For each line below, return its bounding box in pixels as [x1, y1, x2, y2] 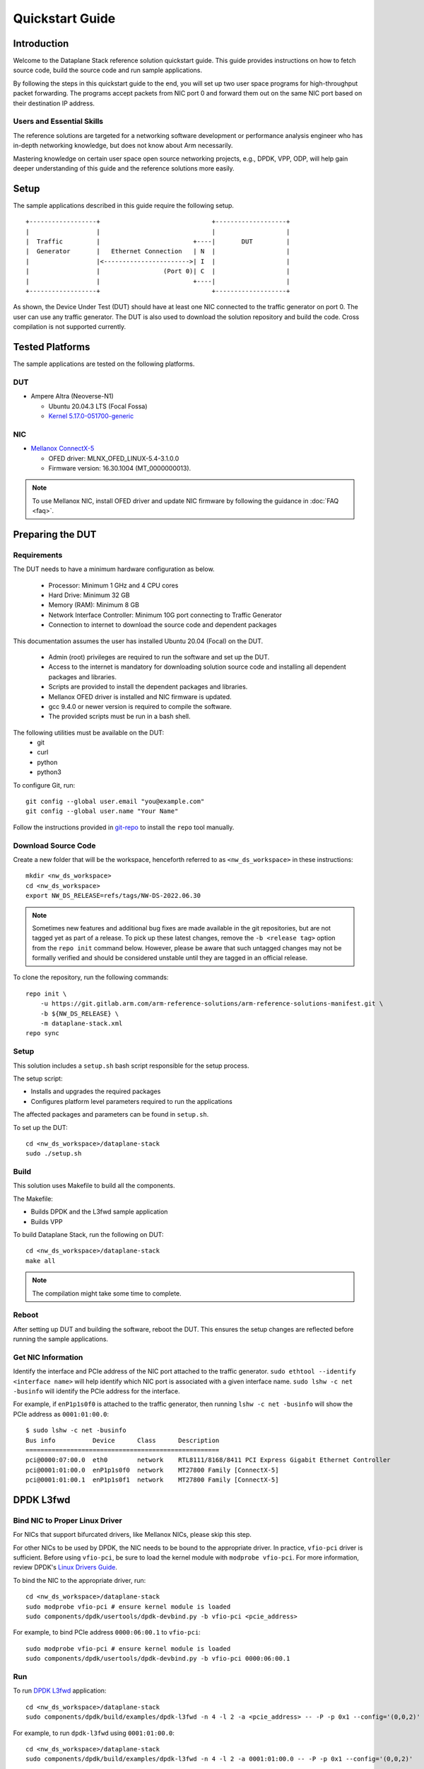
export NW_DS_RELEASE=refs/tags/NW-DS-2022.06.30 [25, 892, 201, 900]
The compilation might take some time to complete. [32, 1289, 182, 1298]
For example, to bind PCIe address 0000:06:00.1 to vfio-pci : [13, 1628, 201, 1637]
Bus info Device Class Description [25, 1436, 220, 1444]
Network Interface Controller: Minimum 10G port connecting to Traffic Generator [48, 611, 283, 619]
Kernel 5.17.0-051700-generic [48, 411, 134, 420]
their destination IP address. [13, 99, 95, 108]
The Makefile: [13, 1194, 53, 1203]
